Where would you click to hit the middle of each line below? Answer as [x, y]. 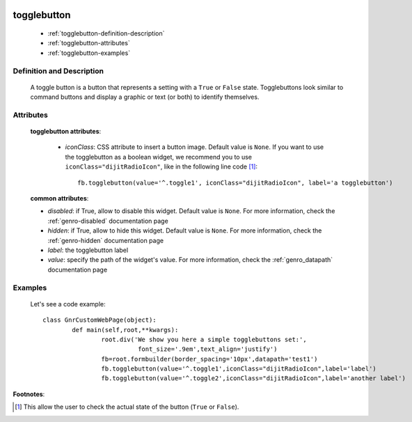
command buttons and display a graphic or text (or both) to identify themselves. [145, 97]
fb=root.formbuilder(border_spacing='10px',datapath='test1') [209, 359]
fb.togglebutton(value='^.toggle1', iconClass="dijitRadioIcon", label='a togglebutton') [235, 182]
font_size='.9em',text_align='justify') [208, 349]
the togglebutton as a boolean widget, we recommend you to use [159, 157]
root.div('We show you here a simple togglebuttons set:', [204, 339]
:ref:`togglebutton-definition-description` [106, 33]
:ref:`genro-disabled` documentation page [108, 221]
